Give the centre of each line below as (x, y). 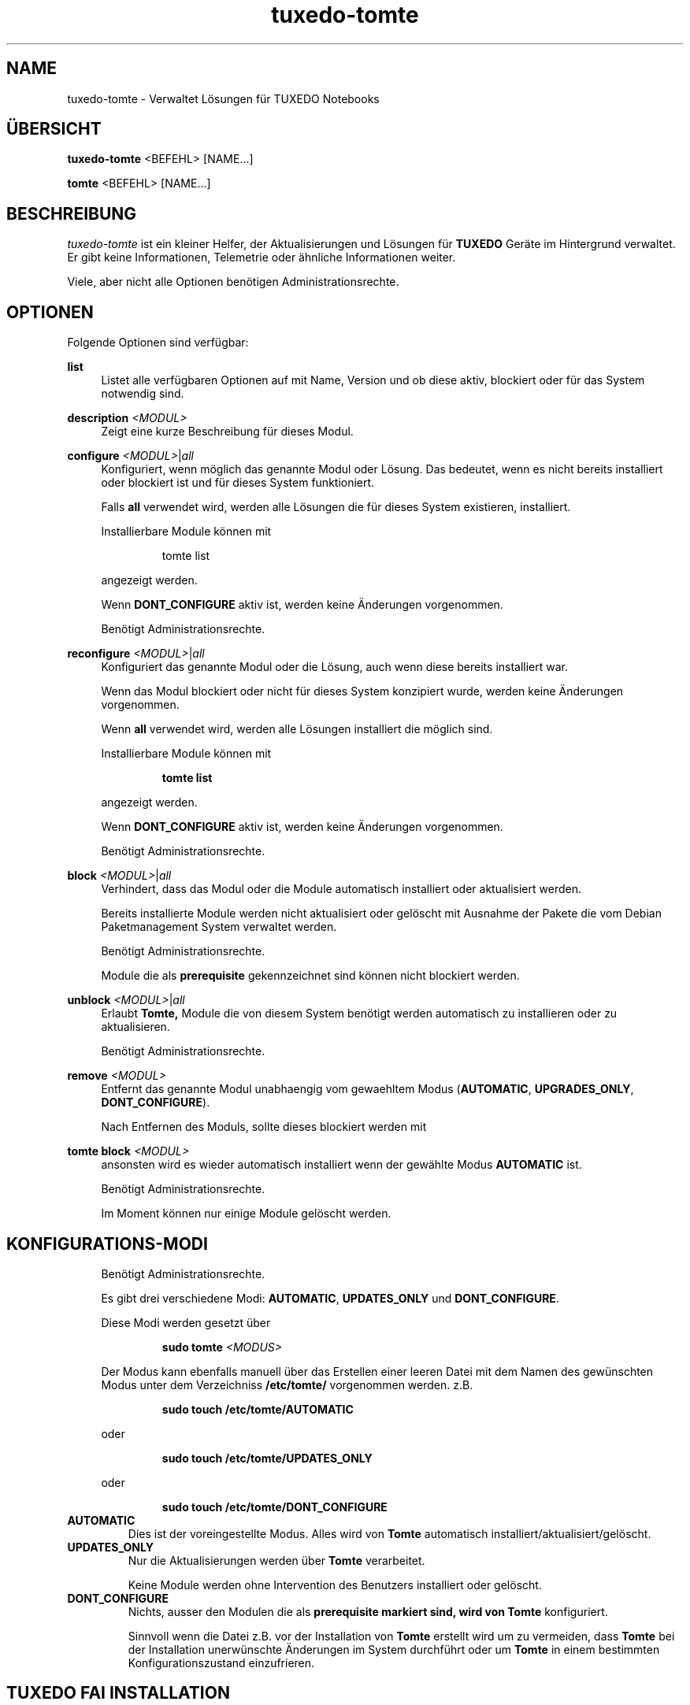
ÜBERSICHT (54, 129)
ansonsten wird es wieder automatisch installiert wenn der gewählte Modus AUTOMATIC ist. (341, 1165)
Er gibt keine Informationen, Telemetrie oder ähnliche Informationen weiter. (262, 258)
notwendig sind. (143, 394)
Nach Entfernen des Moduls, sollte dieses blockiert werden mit (264, 1127)
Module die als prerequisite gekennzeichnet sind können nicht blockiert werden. (310, 976)
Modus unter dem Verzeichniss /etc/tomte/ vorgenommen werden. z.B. (287, 1384)
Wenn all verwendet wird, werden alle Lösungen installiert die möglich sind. (297, 729)
